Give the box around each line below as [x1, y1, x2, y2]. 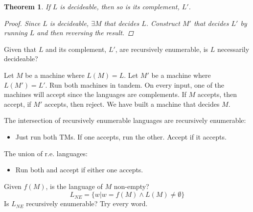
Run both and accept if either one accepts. [15, 165, 143, 175]
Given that [4, 44, 37, 54]
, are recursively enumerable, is [115, 44, 208, 54]
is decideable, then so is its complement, [60, 1, 180, 11]
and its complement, [46, 44, 107, 54]
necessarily [217, 44, 250, 54]
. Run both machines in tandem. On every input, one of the [45, 79, 225, 90]
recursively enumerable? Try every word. [26, 198, 148, 209]
